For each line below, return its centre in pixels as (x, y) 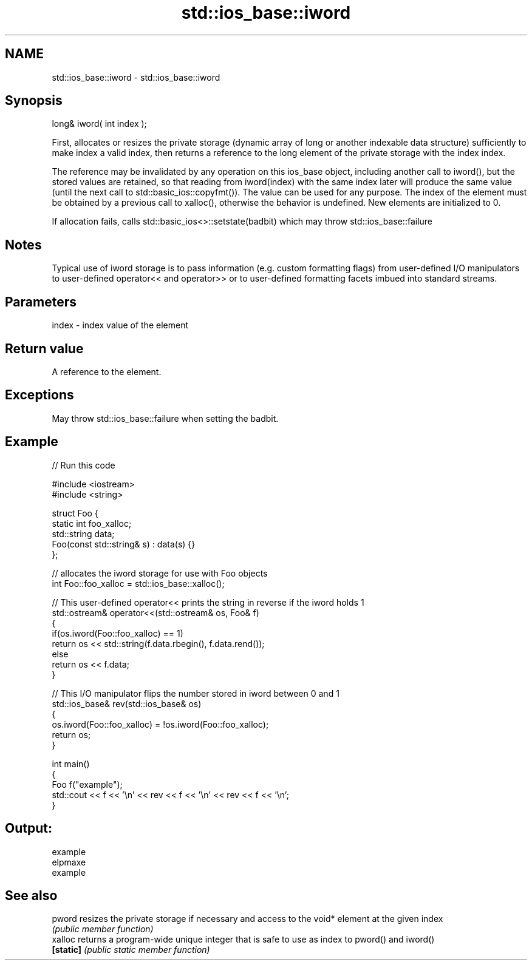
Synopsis (34, 101)
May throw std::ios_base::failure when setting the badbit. (165, 418)
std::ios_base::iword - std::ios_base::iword (136, 77)
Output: (29, 828)
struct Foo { (75, 513)
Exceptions (39, 395)
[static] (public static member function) (131, 950)
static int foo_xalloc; (92, 523)
